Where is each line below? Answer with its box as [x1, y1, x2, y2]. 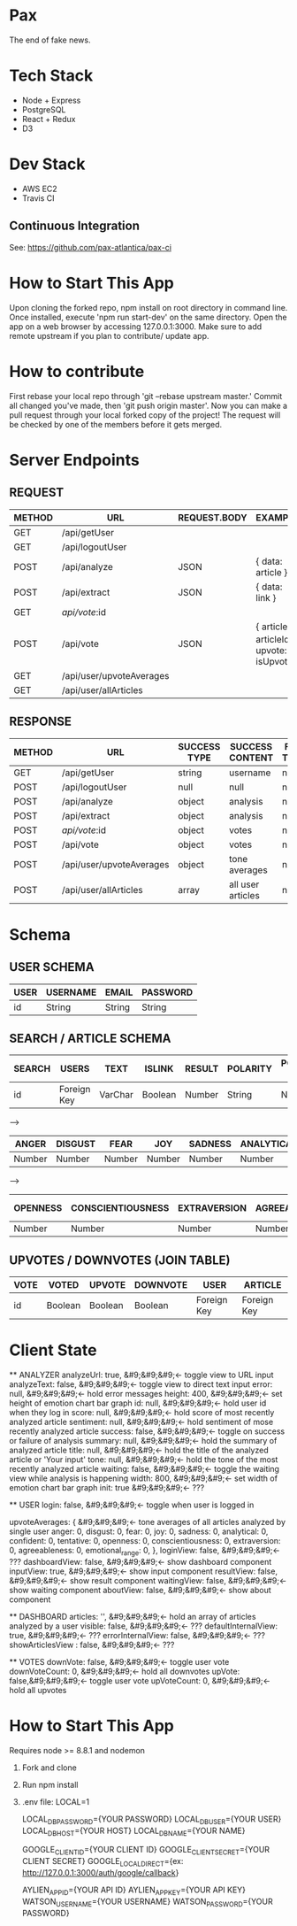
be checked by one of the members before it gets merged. [9, 419, 223, 429]
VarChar [99, 1089, 134, 1101]
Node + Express [21, 95, 81, 105]
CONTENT [228, 751, 274, 764]
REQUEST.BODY [178, 511, 247, 523]
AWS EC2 [21, 183, 57, 194]
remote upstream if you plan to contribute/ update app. [9, 330, 209, 341]
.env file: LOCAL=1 [21, 1796, 90, 1807]
